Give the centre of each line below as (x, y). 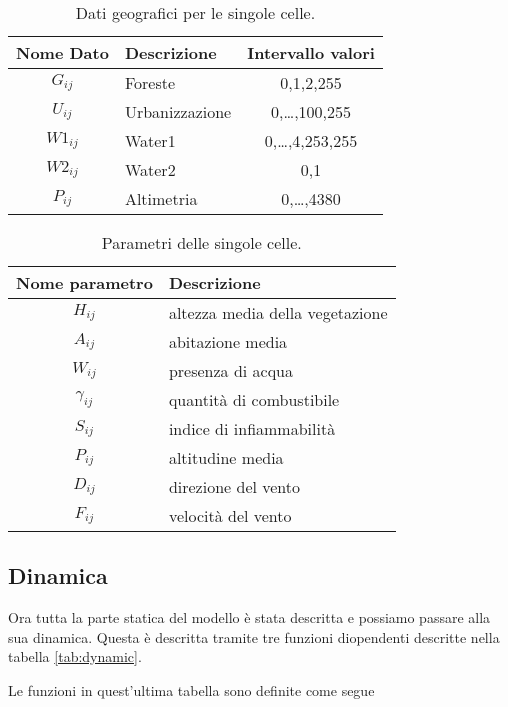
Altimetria (161, 198)
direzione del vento (234, 486)
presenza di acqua (231, 370)
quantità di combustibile (254, 399)
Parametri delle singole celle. (201, 242)
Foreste (150, 82)
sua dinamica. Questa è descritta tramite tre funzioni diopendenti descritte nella (254, 636)
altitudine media (226, 457)
